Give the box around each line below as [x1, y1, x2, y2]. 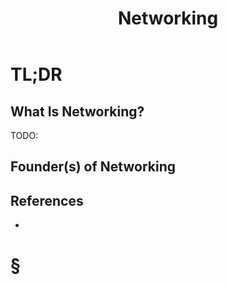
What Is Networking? [10, 103, 145, 120]
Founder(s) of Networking [10, 158, 176, 176]
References [10, 192, 84, 209]
